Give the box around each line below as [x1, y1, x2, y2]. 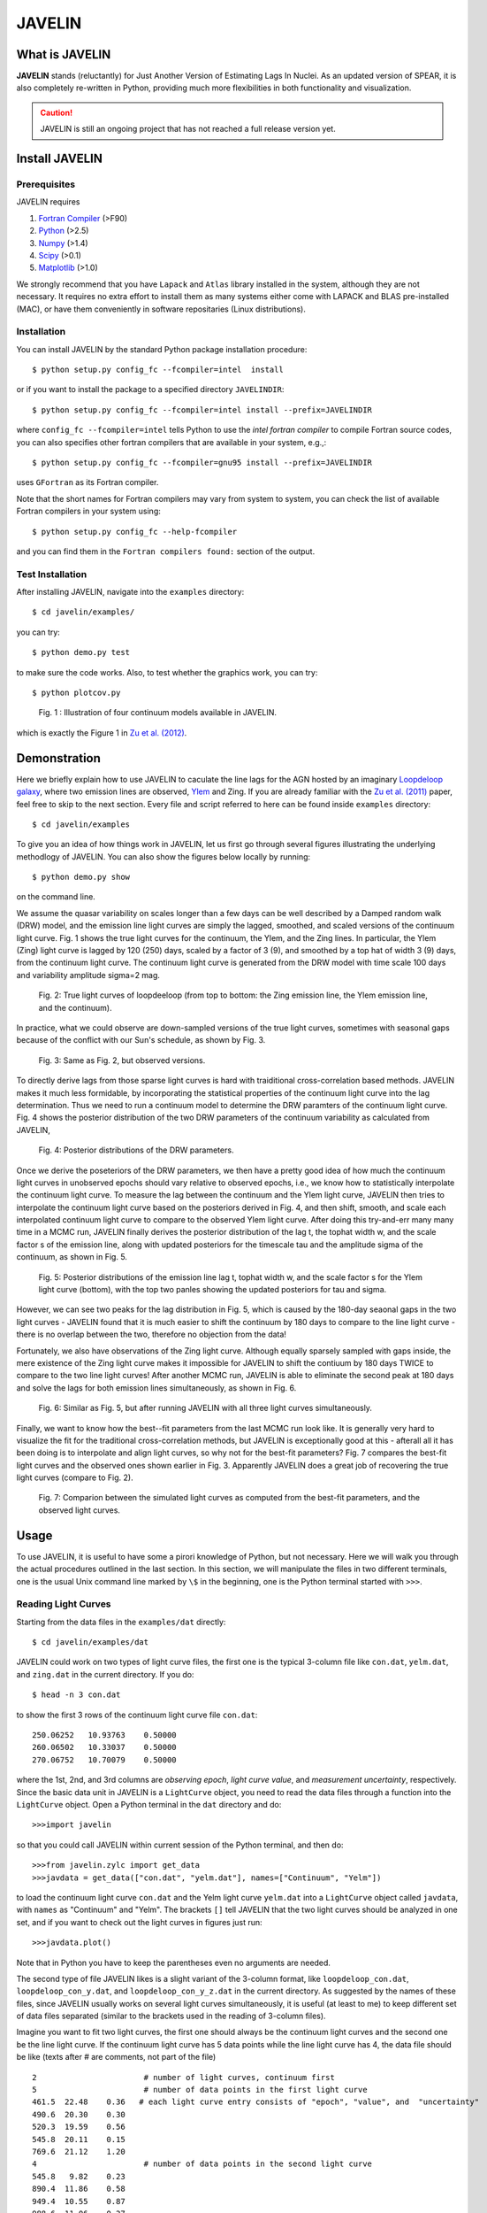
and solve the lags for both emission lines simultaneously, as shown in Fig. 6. [16, 1382, 297, 1393]
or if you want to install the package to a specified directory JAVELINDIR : [16, 384, 285, 395]
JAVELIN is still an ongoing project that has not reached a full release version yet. [40, 124, 336, 135]
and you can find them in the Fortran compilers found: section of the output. [16, 545, 316, 557]
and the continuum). [38, 1002, 112, 1013]
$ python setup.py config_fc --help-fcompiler [32, 527, 238, 536]
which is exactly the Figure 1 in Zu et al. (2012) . [16, 727, 187, 738]
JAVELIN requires [16, 197, 80, 207]
